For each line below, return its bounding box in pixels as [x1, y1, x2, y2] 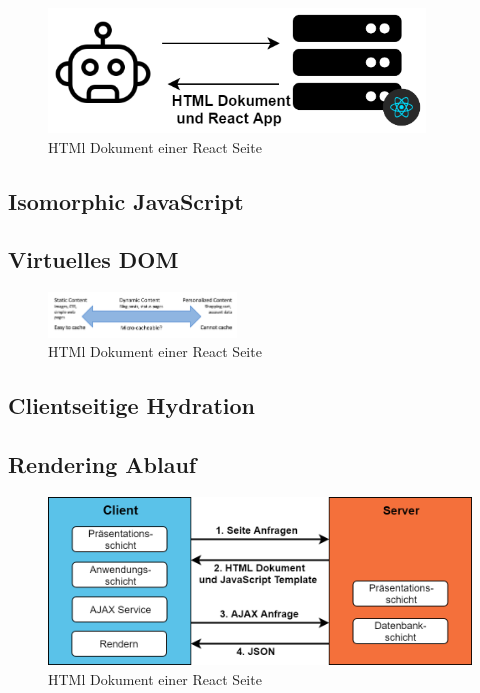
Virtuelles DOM [8, 244, 179, 275]
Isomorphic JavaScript [8, 185, 244, 216]
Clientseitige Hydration [8, 390, 255, 421]
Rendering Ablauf [8, 449, 197, 480]
